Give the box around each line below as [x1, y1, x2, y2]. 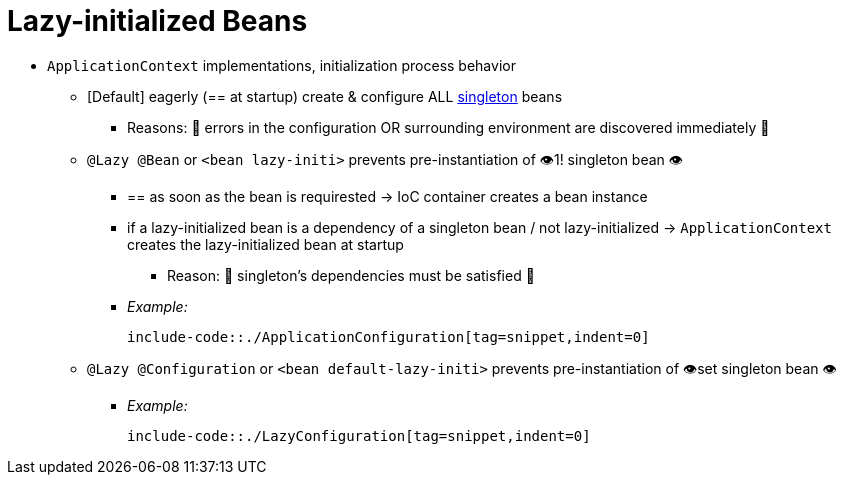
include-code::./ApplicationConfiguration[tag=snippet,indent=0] [127, 328, 650, 345]
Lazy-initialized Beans [7, 4, 308, 38]
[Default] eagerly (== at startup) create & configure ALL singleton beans [87, 87, 563, 105]
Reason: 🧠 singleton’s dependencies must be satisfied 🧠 [167, 266, 535, 284]
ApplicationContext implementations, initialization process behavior [47, 56, 516, 74]
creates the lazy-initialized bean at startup [127, 235, 404, 253]
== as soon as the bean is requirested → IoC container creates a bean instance [127, 187, 648, 205]
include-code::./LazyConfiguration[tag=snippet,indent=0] [127, 427, 591, 444]
